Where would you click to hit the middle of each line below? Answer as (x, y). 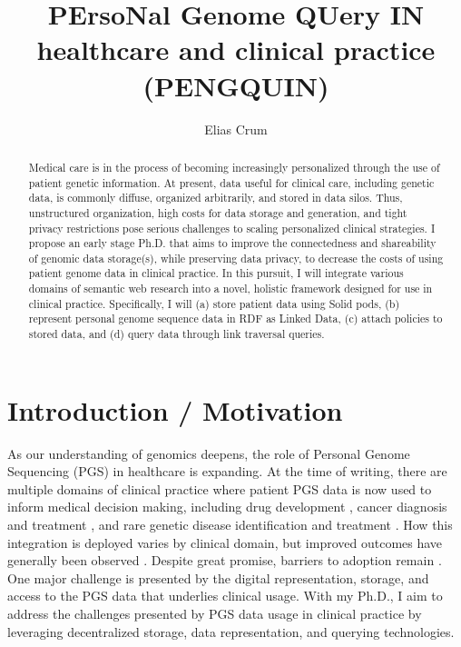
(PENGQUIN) (236, 85)
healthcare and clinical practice (236, 50)
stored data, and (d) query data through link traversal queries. (177, 334)
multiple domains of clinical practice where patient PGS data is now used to (220, 488)
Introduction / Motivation (175, 409)
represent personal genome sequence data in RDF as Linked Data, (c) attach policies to (235, 319)
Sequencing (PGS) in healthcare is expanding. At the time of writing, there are (227, 471)
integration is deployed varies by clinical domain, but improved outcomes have (225, 542)
